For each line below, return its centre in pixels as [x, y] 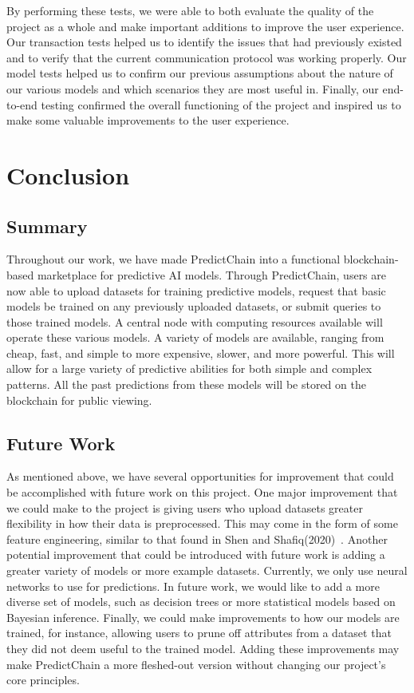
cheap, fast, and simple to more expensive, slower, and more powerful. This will [201, 352]
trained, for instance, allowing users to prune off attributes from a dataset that [199, 633]
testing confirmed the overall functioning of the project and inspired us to [221, 104]
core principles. [43, 680]
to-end [22, 104]
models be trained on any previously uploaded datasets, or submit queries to [194, 306]
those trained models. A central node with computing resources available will [195, 321]
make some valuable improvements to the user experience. [148, 120]
